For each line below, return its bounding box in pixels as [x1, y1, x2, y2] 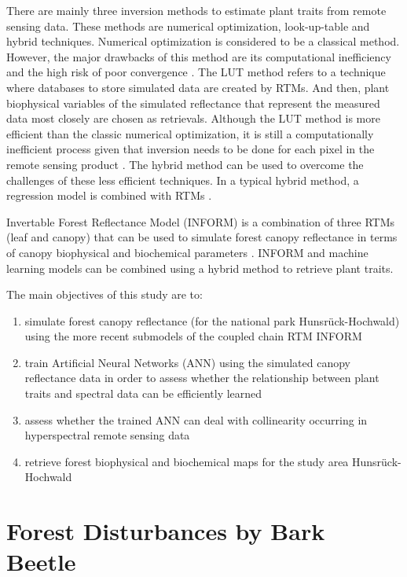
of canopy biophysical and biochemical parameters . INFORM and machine [6, 244, 368, 260]
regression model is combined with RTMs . [6, 187, 212, 204]
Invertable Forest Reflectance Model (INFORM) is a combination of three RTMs [6, 213, 395, 230]
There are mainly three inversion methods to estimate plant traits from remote [6, 2, 387, 18]
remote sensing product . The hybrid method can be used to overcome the [6, 156, 364, 172]
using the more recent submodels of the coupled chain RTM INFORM [24, 328, 362, 344]
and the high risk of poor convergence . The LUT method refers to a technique [6, 64, 386, 80]
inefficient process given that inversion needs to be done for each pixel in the [6, 141, 375, 157]
